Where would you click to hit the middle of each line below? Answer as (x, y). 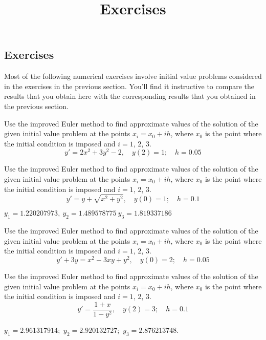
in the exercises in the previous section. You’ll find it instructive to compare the (129, 86)
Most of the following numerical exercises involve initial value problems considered (133, 76)
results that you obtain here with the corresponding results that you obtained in (130, 96)
